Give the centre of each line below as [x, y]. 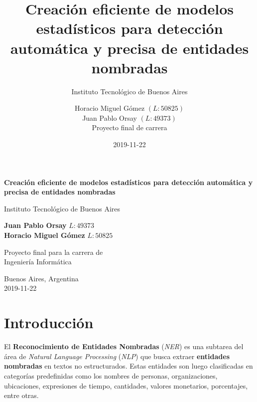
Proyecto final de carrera [129, 127]
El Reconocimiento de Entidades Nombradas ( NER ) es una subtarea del [124, 346]
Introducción [49, 322]
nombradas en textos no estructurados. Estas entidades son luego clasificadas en [128, 366]
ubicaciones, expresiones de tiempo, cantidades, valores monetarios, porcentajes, [126, 385]
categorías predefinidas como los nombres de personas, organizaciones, [111, 375]
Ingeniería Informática [38, 262]
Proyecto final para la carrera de [54, 252]
